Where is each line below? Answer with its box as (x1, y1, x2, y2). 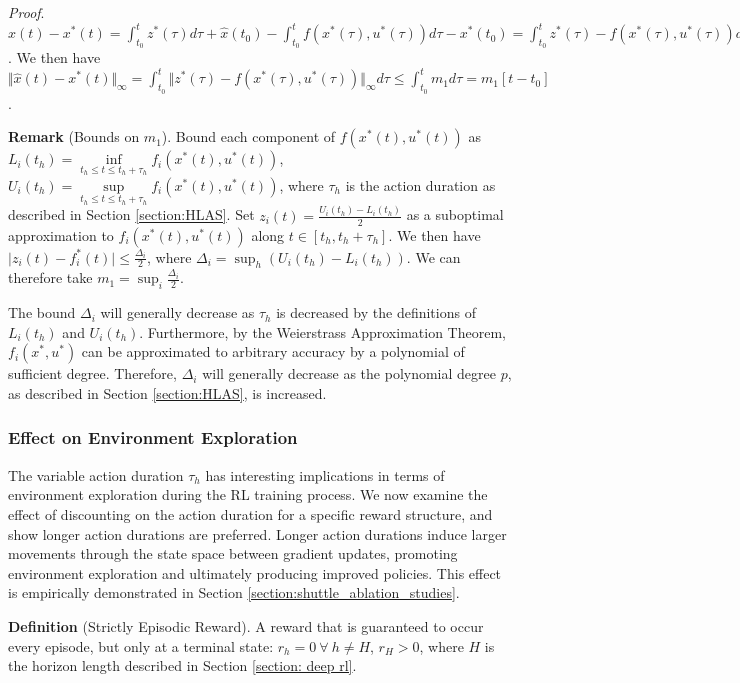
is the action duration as (345, 174, 496, 195)
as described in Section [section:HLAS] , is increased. (8, 382, 327, 403)
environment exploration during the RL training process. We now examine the (8, 484, 488, 505)
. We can (406, 246, 461, 267)
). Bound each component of (161, 126, 336, 147)
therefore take (8, 267, 93, 288)
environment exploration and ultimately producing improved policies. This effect (8, 562, 502, 583)
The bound (8, 302, 76, 323)
